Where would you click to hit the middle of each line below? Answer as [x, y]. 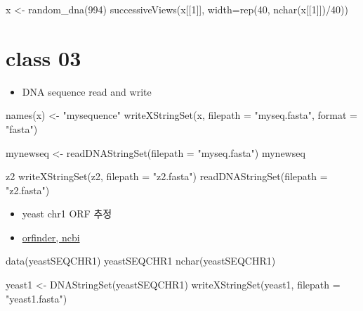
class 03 [44, 57]
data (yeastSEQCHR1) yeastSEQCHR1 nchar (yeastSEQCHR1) [141, 261]
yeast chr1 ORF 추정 [67, 214]
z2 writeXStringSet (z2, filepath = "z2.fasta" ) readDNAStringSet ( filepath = [167, 176]
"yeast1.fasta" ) [37, 298]
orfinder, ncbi [51, 237]
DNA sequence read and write [87, 91]
